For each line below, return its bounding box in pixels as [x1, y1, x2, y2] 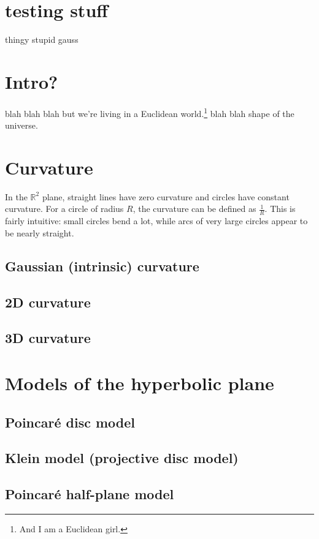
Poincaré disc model [5, 412, 136, 431]
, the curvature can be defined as [133, 202, 256, 215]
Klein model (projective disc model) [5, 448, 239, 467]
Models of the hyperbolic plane [5, 370, 274, 395]
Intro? [5, 69, 58, 94]
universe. [5, 119, 38, 132]
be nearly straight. [5, 226, 74, 239]
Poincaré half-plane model [5, 484, 174, 503]
